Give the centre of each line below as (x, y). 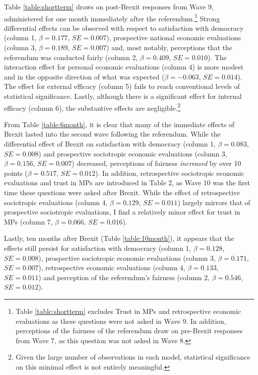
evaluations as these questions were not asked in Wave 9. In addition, (121, 321)
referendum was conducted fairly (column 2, (71, 57)
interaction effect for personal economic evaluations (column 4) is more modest (124, 67)
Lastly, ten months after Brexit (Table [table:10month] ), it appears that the (119, 238)
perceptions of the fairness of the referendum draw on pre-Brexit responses (129, 331)
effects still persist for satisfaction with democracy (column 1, (97, 248)
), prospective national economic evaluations (174, 37)
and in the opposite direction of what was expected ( (84, 76)
